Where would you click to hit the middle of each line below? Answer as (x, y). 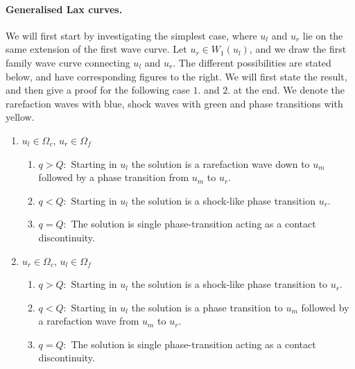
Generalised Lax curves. (64, 9)
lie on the (323, 35)
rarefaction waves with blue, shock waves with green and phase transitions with (174, 103)
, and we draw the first (298, 49)
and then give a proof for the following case (98, 90)
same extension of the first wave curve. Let (96, 49)
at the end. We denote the (289, 90)
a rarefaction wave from (89, 321)
